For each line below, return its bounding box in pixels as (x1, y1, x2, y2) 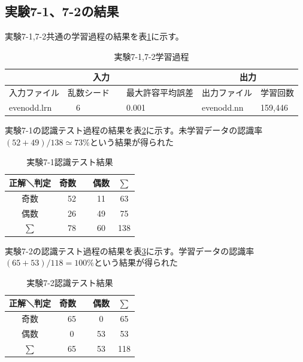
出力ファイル (202, 86, 252, 99)
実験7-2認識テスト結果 (26, 276, 113, 288)
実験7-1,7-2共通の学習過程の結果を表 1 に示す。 (5, 30, 184, 42)
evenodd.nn (202, 101, 244, 114)
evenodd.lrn (9, 101, 52, 114)
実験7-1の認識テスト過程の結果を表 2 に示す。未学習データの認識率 (5, 124, 263, 136)
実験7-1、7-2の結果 (5, 2, 119, 20)
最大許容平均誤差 (126, 86, 193, 99)
